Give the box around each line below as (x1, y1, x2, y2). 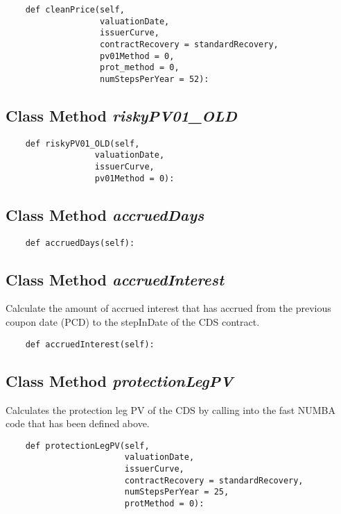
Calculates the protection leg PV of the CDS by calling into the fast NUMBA (6, 402, 335, 417)
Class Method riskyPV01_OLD (6, 104, 237, 126)
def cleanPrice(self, (25, 5, 125, 15)
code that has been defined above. (6, 416, 150, 431)
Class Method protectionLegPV (6, 370, 234, 391)
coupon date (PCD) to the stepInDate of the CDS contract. (6, 315, 260, 329)
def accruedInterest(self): (25, 339, 155, 349)
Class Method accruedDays (6, 204, 204, 225)
